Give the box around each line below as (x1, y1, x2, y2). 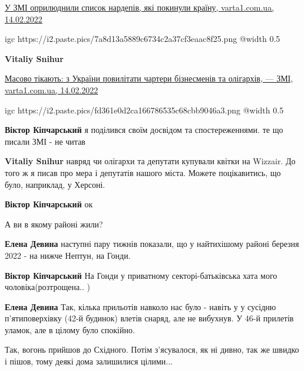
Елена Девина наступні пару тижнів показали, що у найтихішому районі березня (5, 237, 299, 250)
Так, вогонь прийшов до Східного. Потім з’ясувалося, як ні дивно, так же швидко (5, 343, 299, 356)
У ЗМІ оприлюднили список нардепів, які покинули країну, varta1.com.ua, (5, 1, 275, 13)
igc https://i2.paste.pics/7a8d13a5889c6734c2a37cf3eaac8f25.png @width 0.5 (5, 32, 280, 45)
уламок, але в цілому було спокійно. (5, 323, 135, 336)
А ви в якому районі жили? (5, 217, 103, 230)
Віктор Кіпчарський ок (5, 198, 93, 210)
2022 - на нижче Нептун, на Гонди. (5, 249, 131, 261)
